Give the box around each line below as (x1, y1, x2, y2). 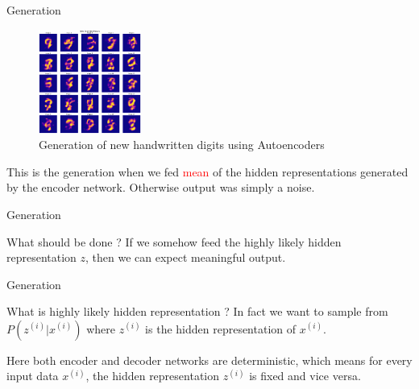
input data (6, 367, 59, 384)
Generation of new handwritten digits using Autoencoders (39, 136, 325, 153)
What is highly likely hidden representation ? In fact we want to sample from (6, 303, 388, 320)
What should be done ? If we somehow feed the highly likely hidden (6, 233, 342, 250)
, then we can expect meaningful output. (85, 249, 286, 266)
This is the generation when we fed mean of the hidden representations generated (6, 163, 409, 180)
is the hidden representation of (145, 320, 297, 337)
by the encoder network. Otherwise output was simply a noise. (6, 179, 315, 196)
